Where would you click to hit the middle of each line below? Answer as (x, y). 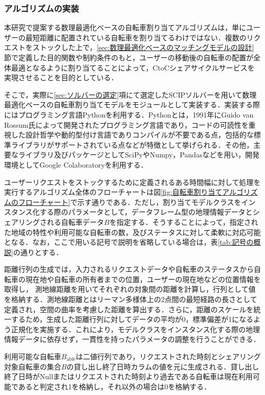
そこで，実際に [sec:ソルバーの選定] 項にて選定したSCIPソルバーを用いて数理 (130, 94)
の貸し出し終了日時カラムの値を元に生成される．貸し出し (163, 366)
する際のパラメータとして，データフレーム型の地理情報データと (146, 212)
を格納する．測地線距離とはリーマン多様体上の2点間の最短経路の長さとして (131, 299)
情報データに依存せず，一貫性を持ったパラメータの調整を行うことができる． (132, 339)
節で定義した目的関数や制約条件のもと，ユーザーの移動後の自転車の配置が (129, 57)
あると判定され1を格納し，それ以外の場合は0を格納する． (114, 386)
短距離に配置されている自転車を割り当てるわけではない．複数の (139, 37)
